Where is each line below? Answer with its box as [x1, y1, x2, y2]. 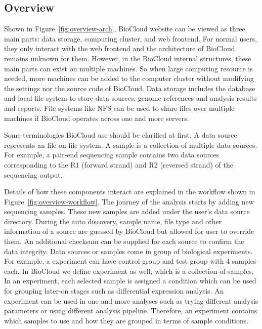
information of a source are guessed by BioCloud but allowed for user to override [4, 226, 254, 236]
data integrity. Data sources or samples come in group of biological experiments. [4, 245, 253, 256]
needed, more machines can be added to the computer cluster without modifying [4, 73, 254, 84]
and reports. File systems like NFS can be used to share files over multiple [4, 102, 235, 113]
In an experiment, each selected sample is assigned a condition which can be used [4, 275, 256, 286]
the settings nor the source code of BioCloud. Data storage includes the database [4, 83, 255, 93]
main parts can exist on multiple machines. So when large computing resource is [4, 63, 253, 73]
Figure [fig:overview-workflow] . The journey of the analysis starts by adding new [4, 196, 254, 207]
